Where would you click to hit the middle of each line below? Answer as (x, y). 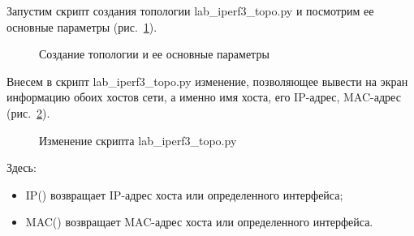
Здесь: (22, 167)
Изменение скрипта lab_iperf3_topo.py (138, 140)
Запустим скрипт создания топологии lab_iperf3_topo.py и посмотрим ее (190, 11)
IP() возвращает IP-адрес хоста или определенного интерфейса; (184, 194)
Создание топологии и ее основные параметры (154, 54)
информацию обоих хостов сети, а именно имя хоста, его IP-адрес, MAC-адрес (204, 97)
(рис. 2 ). (28, 112)
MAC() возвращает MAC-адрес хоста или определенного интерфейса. (199, 222)
